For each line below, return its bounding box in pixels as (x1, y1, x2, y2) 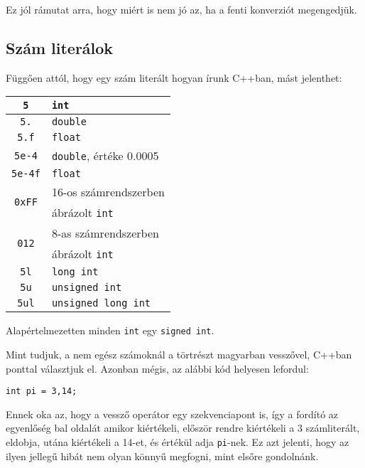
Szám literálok (6, 36, 114, 58)
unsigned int (51, 282, 122, 294)
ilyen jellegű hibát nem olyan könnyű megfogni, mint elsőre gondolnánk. (6, 448, 319, 463)
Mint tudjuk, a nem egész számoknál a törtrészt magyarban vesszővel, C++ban (6, 347, 352, 362)
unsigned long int (51, 297, 151, 309)
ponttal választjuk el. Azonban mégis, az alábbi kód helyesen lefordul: (6, 361, 309, 376)
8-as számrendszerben (51, 225, 159, 242)
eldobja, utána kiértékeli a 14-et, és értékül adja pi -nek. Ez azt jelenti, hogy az (6, 435, 349, 450)
